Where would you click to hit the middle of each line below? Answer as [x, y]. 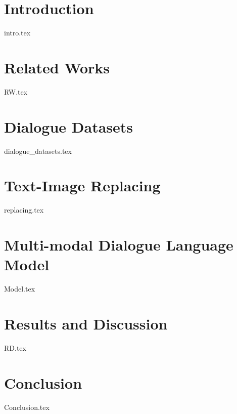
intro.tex [17, 33]
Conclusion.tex [27, 407]
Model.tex [20, 289]
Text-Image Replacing [82, 185]
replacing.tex [24, 210]
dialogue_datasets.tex [38, 151]
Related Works [57, 67]
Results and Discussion [86, 323]
